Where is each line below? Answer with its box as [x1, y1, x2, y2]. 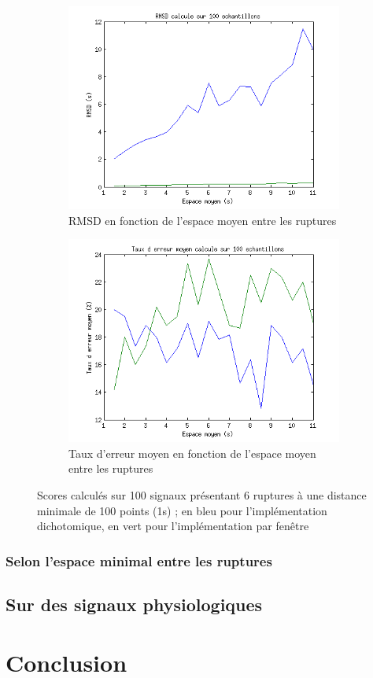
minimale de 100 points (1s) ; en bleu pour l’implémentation [37, 502, 327, 518]
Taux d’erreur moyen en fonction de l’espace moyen [68, 444, 316, 461]
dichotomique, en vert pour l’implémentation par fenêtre [37, 518, 309, 534]
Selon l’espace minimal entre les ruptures [6, 551, 272, 570]
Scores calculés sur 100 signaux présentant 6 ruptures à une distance [37, 486, 367, 503]
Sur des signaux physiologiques [6, 591, 263, 616]
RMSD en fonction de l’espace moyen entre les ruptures [68, 212, 337, 228]
